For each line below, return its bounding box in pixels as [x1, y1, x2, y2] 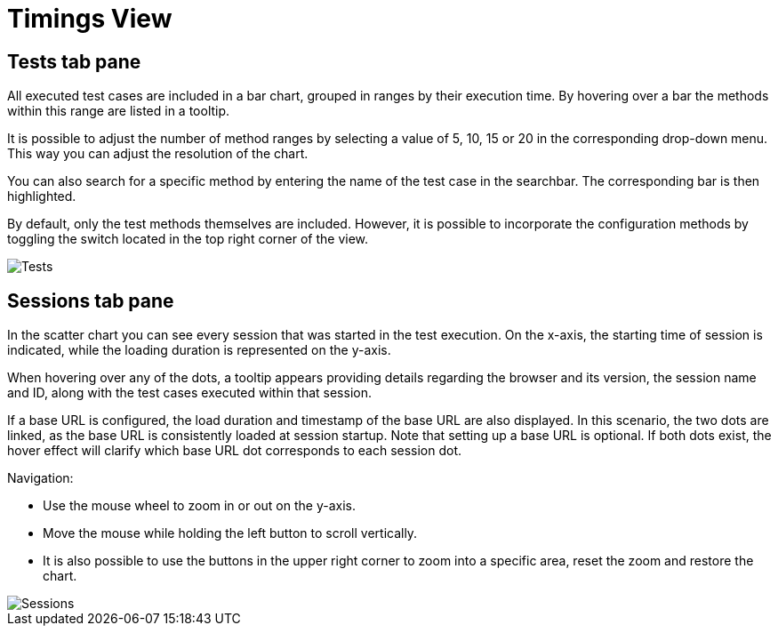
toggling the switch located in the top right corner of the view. [7, 231, 369, 247]
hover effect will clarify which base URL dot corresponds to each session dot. [7, 443, 462, 459]
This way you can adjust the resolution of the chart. [7, 146, 309, 162]
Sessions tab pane [7, 289, 174, 312]
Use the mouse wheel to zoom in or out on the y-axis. [43, 498, 356, 514]
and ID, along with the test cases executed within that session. [7, 385, 372, 401]
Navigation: [7, 470, 74, 486]
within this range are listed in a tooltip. [7, 103, 230, 119]
